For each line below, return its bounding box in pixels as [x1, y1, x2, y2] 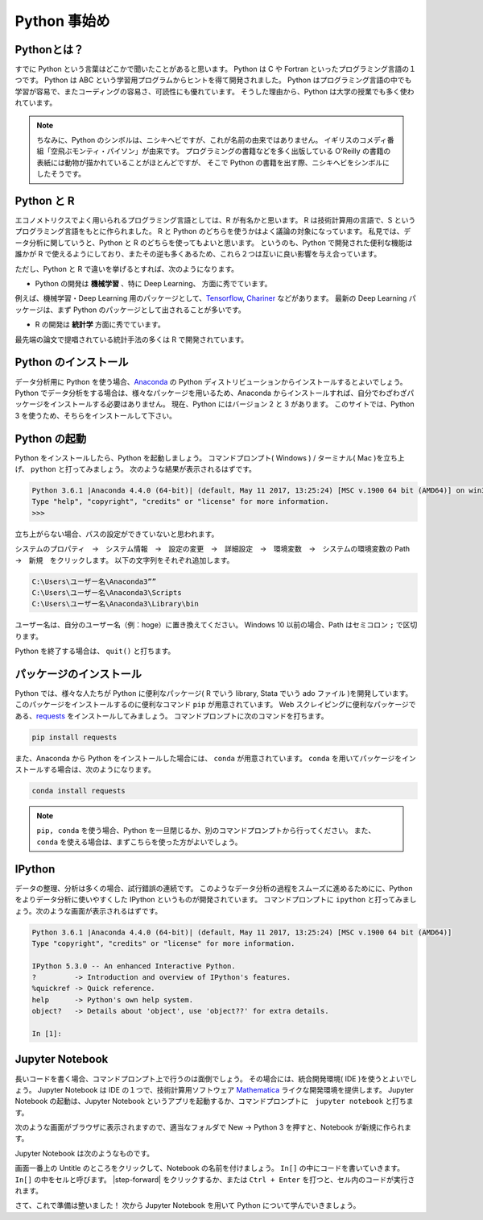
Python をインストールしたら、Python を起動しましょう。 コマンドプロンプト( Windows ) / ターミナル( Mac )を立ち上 [14, 452, 405, 463]
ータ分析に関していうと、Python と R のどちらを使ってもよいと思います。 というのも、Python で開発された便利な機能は [14, 238, 413, 248]
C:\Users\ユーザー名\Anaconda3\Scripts [31, 588, 182, 597]
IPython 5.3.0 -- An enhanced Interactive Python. [31, 961, 237, 971]
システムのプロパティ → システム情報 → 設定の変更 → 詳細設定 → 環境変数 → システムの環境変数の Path [14, 544, 411, 554]
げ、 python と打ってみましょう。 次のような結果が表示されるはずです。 [14, 464, 257, 473]
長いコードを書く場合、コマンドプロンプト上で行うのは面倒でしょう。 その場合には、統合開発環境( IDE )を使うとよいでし [14, 1073, 418, 1084]
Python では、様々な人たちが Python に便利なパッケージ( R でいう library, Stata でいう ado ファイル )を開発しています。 [14, 688, 413, 697]
